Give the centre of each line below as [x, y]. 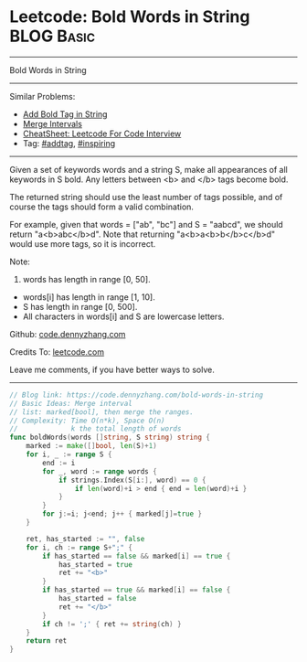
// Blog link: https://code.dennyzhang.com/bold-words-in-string [136, 395]
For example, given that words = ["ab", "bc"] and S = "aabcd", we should [146, 224]
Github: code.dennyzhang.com [68, 334]
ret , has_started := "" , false [85, 539]
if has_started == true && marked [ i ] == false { [137, 590]
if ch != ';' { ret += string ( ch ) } [112, 624]
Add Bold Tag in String [65, 114]
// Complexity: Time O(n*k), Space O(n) [88, 421]
